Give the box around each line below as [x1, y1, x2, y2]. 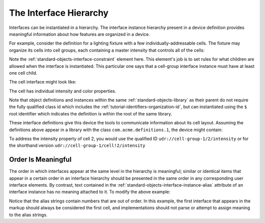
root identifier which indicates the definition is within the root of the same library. [9, 111, 172, 116]
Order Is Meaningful [9, 155, 72, 164]
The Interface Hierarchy [9, 7, 109, 18]
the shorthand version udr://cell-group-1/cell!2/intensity [9, 142, 146, 148]
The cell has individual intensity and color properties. [9, 88, 116, 94]
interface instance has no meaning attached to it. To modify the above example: [9, 189, 171, 195]
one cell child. [9, 70, 38, 76]
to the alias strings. [9, 212, 48, 218]
